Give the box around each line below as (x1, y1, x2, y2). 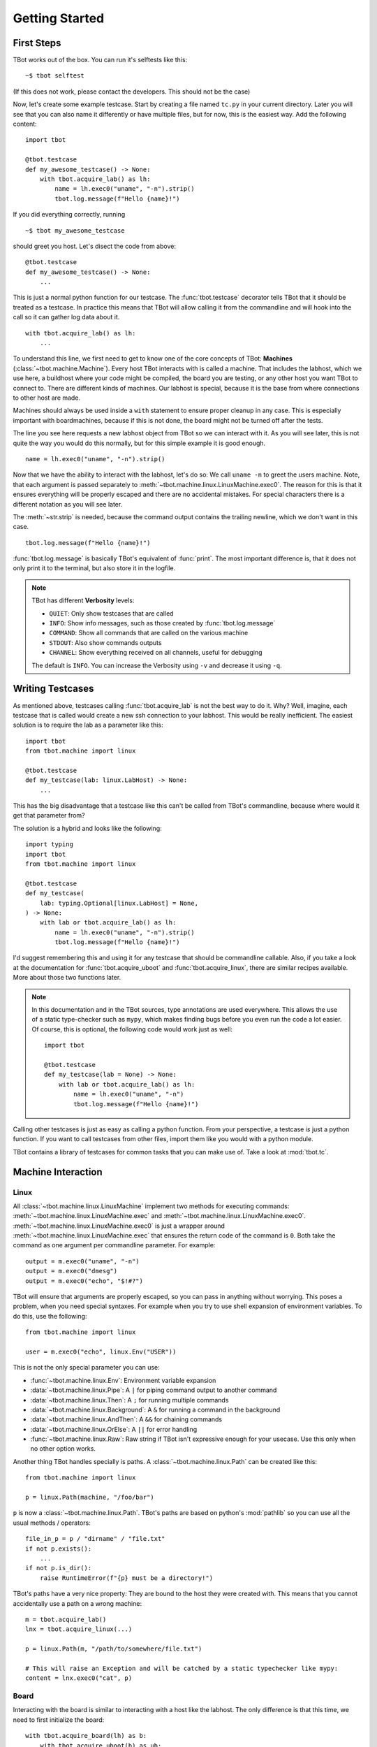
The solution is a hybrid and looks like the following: (13, 824, 162, 832)
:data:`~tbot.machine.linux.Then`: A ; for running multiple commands (30, 1396, 229, 1404)
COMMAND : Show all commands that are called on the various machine (49, 629, 249, 637)
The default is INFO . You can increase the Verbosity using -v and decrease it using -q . (31, 661, 282, 669)
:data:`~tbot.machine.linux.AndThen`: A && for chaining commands (30, 1415, 223, 1423)
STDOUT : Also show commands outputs (49, 638, 162, 646)
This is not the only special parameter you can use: (13, 1363, 160, 1372)
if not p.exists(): (25, 1544, 92, 1553)
